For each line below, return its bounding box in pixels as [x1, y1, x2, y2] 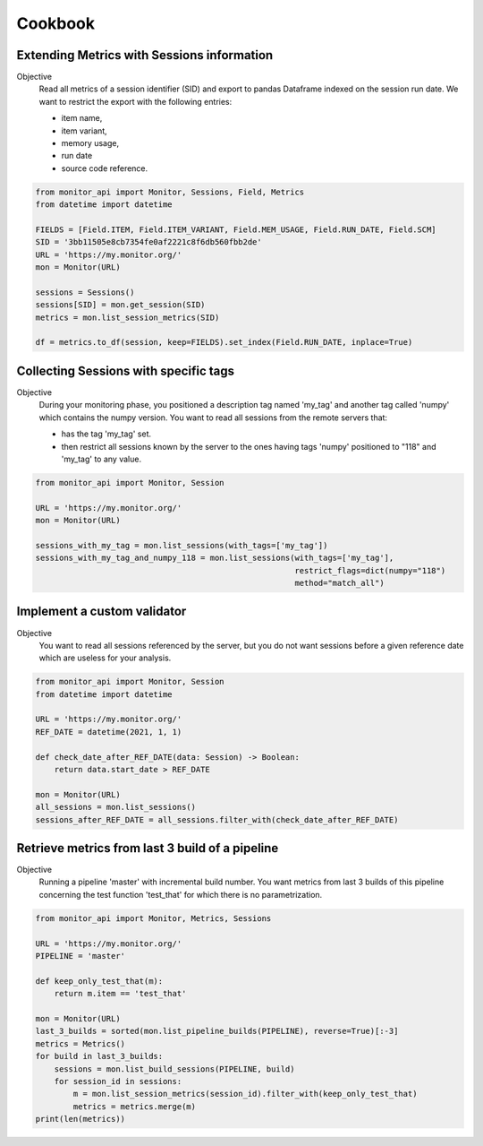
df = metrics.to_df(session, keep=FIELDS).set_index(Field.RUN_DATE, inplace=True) [35, 337, 413, 348]
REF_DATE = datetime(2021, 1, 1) [35, 727, 182, 737]
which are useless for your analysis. [38, 652, 172, 663]
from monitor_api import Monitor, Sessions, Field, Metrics [35, 186, 305, 197]
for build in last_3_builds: [35, 1051, 164, 1062]
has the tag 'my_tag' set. [61, 428, 152, 439]
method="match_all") [294, 578, 385, 589]
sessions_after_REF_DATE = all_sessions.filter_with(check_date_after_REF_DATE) [35, 814, 399, 824]
